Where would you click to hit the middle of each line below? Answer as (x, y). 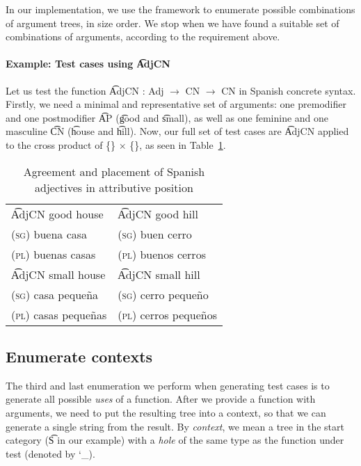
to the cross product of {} (61, 144)
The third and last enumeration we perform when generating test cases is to (168, 385)
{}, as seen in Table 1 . (178, 144)
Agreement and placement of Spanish (114, 171)
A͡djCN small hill (159, 274)
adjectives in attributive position (114, 187)
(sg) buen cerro (155, 234)
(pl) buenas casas (54, 254)
